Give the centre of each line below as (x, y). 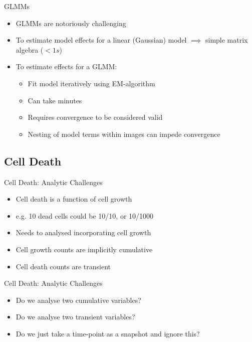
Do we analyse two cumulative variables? (78, 300)
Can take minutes (55, 100)
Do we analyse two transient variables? (75, 317)
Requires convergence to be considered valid (95, 117)
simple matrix (226, 40)
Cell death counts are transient (63, 266)
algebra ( (30, 49)
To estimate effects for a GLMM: (66, 66)
